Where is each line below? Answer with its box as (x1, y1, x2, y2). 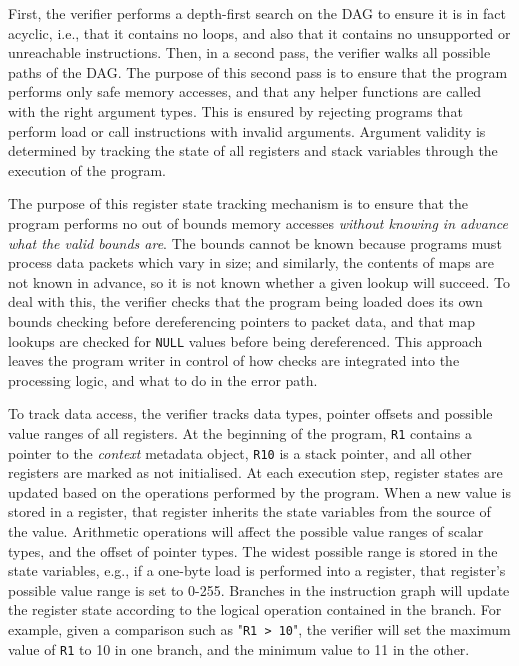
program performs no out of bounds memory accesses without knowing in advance (8, 212, 508, 233)
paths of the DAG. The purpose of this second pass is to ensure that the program (8, 61, 508, 82)
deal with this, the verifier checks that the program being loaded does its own (8, 291, 483, 312)
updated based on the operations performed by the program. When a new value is (8, 481, 511, 502)
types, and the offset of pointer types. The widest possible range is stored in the (8, 540, 498, 561)
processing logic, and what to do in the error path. (8, 369, 318, 390)
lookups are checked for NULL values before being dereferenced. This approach (8, 330, 483, 351)
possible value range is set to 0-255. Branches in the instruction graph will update (8, 579, 510, 600)
